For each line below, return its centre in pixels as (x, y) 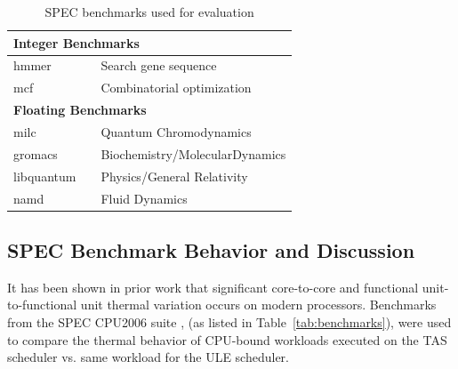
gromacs (36, 153)
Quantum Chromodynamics (176, 131)
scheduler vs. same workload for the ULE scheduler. (149, 357)
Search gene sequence (159, 65)
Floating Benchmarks (80, 110)
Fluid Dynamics (144, 198)
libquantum (45, 176)
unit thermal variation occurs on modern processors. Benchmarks (258, 305)
